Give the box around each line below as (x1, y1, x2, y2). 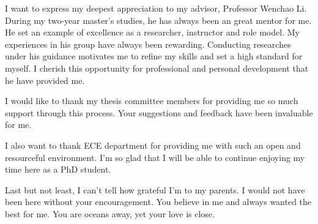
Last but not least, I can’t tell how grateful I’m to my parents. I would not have (5, 183, 305, 196)
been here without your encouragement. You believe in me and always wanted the (5, 195, 312, 208)
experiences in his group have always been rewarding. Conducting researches (5, 37, 291, 50)
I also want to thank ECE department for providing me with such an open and (5, 138, 301, 151)
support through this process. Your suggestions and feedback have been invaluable (5, 106, 313, 119)
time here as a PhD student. (5, 163, 111, 176)
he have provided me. (5, 73, 85, 86)
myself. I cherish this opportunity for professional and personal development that (5, 61, 309, 74)
